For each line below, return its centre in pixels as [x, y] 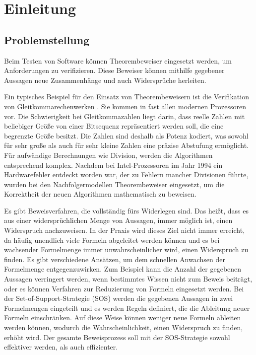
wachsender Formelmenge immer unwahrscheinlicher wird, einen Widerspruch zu [126, 249]
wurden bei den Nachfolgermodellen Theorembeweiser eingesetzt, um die [114, 184]
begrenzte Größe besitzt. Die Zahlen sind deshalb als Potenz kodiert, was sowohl [126, 135]
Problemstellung [47, 39]
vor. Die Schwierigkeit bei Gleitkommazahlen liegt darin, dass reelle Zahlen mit [125, 116]
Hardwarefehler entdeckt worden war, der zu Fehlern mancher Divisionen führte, [126, 175]
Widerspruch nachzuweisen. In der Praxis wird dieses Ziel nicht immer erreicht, [125, 230]
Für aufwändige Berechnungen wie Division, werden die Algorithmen [108, 155]
